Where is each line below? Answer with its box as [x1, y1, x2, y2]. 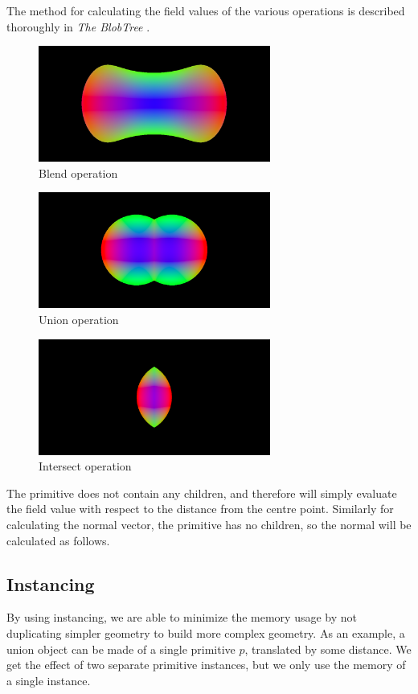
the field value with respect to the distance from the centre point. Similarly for [6, 500, 394, 517]
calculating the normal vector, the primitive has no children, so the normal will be [6, 515, 412, 532]
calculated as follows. [6, 532, 110, 548]
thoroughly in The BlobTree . [6, 18, 150, 35]
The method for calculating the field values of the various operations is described [6, 2, 405, 18]
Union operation [39, 310, 119, 327]
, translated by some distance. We [244, 640, 412, 657]
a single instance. [6, 671, 91, 688]
